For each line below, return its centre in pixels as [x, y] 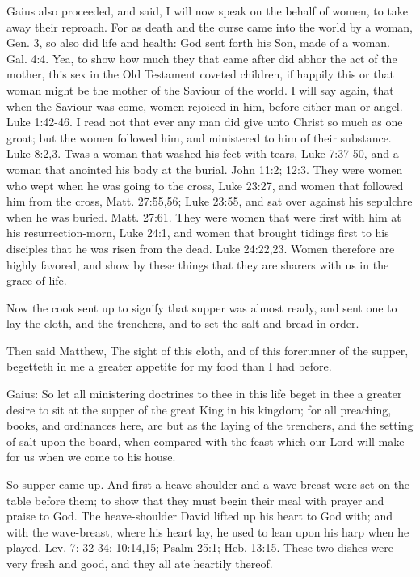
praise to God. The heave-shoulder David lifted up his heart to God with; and [199, 516]
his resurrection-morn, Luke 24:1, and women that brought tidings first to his [198, 233]
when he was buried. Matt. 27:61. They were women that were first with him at [204, 216]
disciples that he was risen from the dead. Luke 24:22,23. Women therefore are [201, 248]
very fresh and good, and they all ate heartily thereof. [140, 563]
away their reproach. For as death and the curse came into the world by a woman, [210, 26]
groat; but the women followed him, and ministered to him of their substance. [199, 137]
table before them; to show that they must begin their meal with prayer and [195, 500]
